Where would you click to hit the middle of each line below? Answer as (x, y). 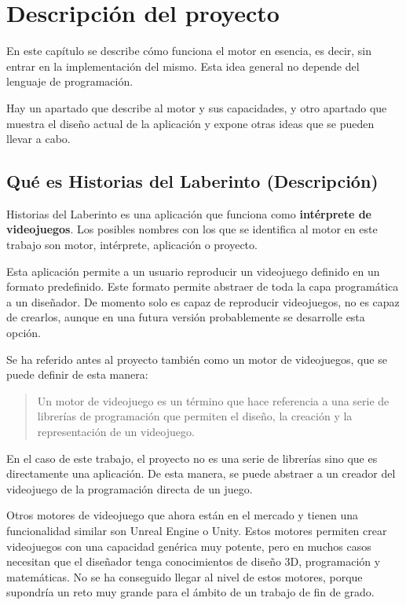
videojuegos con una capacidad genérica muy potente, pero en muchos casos (189, 546)
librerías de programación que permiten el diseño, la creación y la (195, 416)
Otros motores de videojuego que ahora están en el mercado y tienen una (182, 515)
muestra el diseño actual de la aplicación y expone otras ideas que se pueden (190, 123)
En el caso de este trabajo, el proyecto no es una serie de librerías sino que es (192, 458)
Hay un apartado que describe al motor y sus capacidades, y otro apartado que (197, 107)
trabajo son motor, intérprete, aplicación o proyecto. (132, 245)
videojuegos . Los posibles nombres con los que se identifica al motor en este (192, 229)
